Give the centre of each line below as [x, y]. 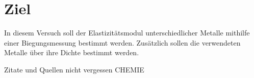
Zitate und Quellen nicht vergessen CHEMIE [74, 69]
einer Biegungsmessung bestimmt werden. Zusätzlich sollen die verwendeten [122, 42]
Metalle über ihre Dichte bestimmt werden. [72, 52]
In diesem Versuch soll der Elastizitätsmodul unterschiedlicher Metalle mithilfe [127, 33]
